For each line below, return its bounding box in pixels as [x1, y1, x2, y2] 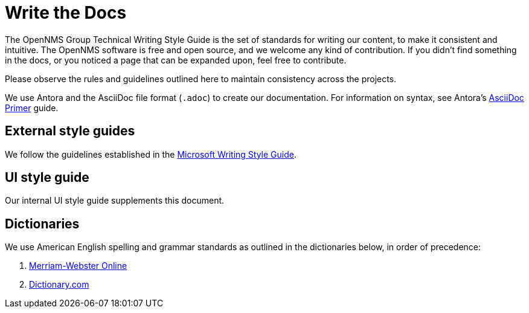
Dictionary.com [29, 279, 89, 290]
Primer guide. [5, 102, 59, 113]
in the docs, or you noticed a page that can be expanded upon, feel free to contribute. [5, 54, 347, 65]
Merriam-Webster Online [29, 260, 127, 271]
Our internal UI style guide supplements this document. [5, 195, 225, 206]
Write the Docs [5, 2, 127, 23]
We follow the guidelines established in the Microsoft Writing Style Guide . [5, 149, 297, 160]
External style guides [5, 123, 135, 139]
